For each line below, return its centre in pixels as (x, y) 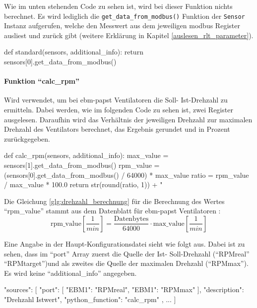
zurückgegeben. (27, 138)
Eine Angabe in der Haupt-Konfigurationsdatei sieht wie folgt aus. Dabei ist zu (125, 243)
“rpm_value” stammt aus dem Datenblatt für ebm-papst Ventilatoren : (112, 211)
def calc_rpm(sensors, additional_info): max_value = (86, 155)
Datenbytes (131, 219)
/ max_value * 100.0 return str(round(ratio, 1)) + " (83, 184)
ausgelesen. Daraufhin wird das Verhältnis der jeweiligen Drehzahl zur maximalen (128, 119)
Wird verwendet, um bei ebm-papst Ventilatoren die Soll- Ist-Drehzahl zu (116, 100)
